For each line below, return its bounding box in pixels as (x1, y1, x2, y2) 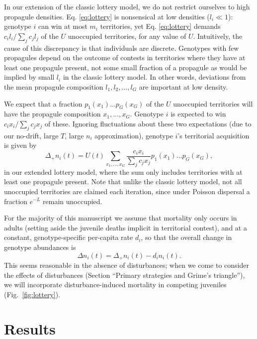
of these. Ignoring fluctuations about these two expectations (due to (45, 118, 252, 128)
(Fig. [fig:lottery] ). (4, 289, 61, 299)
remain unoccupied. (43, 196, 102, 206)
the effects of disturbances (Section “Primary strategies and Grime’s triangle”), (4, 269, 245, 280)
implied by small (4, 72, 55, 82)
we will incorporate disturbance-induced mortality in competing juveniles (4, 279, 227, 290)
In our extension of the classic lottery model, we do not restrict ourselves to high (4, 1, 250, 11)
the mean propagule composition (4, 81, 103, 92)
